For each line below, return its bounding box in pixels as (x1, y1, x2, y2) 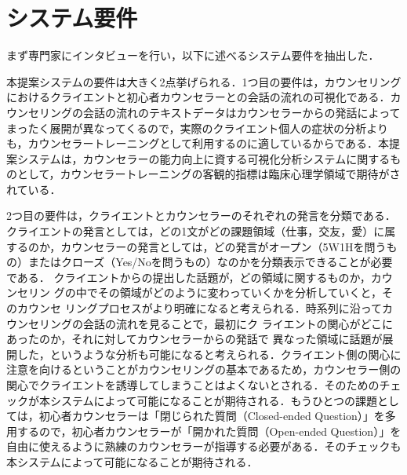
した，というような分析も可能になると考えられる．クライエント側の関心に (16, 345, 402, 362)
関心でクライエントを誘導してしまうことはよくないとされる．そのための (6, 377, 380, 393)
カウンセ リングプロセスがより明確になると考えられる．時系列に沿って (16, 300, 382, 316)
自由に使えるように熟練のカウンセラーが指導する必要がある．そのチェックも (6, 438, 402, 455)
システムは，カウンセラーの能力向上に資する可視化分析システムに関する (16, 150, 391, 166)
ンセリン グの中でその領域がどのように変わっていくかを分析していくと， (6, 284, 382, 301)
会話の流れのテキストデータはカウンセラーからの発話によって (82, 104, 401, 120)
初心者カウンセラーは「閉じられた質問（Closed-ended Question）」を (38, 407, 385, 424)
